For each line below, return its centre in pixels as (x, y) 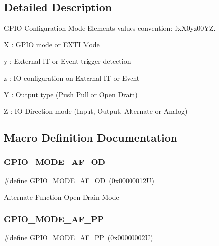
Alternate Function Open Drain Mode (62, 197)
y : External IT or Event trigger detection (67, 61)
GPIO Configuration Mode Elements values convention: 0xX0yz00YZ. (110, 28)
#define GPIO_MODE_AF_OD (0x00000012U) (79, 180)
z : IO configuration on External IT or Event (72, 77)
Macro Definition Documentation (91, 138)
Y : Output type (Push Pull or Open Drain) (71, 94)
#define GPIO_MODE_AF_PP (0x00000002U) (79, 237)
